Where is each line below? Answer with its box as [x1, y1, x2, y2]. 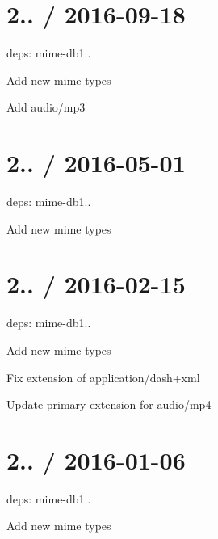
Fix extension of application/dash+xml [6, 368, 200, 385]
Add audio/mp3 [6, 99, 86, 116]
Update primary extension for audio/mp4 [6, 396, 212, 413]
